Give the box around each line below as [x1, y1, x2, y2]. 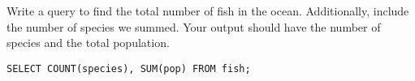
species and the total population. [6, 34, 170, 51]
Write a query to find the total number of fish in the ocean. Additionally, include [6, 2, 409, 19]
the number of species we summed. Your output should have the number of [6, 18, 381, 35]
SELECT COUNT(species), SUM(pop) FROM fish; [6, 62, 251, 75]
